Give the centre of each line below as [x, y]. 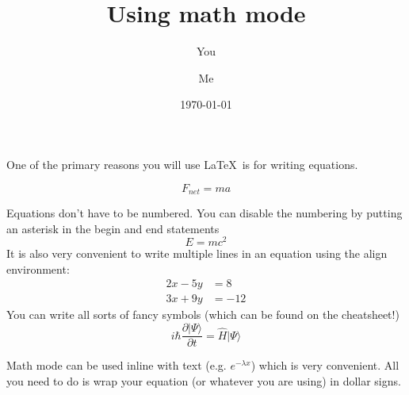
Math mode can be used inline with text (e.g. [117, 365]
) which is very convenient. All [325, 365]
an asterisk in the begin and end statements [113, 228]
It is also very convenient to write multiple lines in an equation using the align [197, 253]
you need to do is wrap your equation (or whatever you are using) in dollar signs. [204, 380]
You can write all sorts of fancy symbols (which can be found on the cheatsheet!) [203, 314]
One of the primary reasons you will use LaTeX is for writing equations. [182, 164]
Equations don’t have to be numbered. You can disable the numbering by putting [204, 212]
